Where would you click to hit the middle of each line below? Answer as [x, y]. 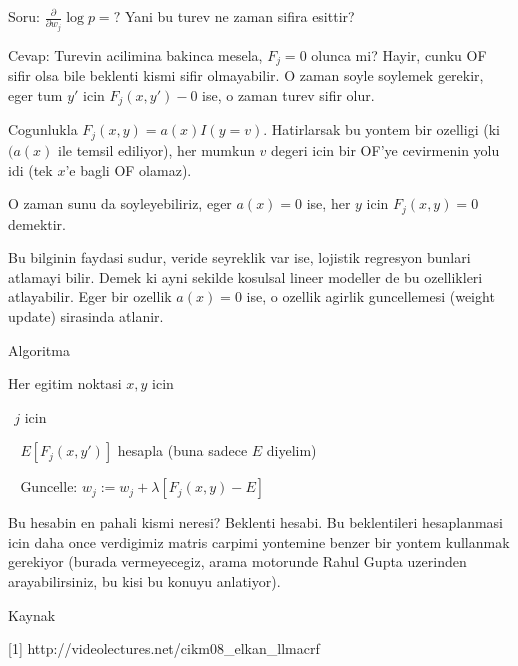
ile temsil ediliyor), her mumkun [156, 149]
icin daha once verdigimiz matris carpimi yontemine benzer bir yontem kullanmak [259, 541]
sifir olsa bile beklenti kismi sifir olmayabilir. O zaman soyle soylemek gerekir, [246, 75]
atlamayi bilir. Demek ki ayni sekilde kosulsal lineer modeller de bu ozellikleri [245, 276]
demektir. [37, 223]
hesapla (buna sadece [182, 450]
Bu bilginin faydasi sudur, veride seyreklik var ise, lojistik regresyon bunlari [239, 257]
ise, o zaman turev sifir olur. [288, 95]
